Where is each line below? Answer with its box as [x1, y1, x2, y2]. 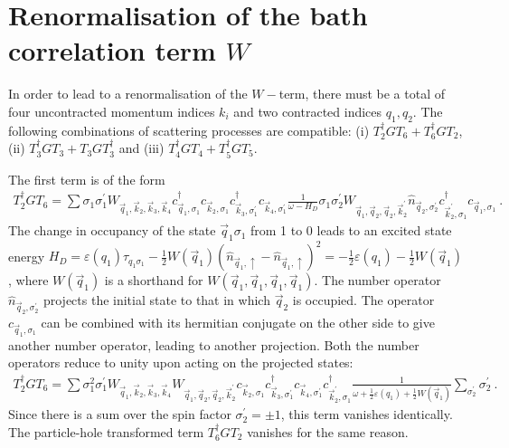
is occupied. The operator [292, 291, 435, 310]
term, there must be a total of [278, 84, 446, 103]
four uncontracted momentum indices [8, 101, 215, 120]
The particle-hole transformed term [8, 422, 204, 441]
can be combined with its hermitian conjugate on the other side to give [41, 313, 435, 332]
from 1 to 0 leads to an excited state [250, 221, 452, 240]
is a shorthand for [104, 271, 203, 290]
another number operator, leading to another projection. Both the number [8, 335, 419, 354]
